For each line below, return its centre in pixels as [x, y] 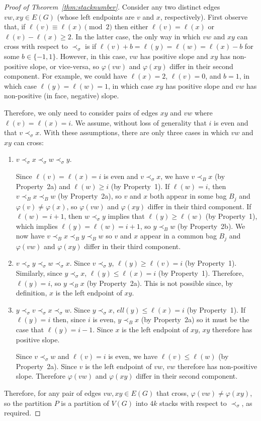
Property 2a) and [43, 186]
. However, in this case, [92, 56]
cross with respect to [36, 46]
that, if [15, 26]
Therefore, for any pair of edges [53, 393]
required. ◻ [22, 413]
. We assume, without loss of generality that [139, 122]
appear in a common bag [178, 236]
